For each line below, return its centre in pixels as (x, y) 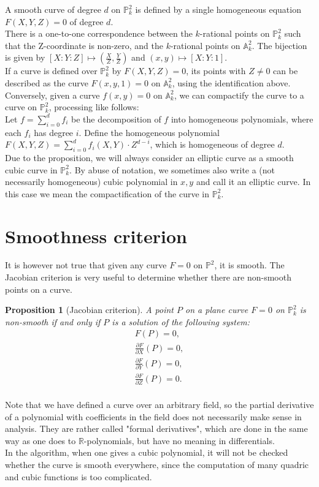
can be (286, 71)
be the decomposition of (116, 119)
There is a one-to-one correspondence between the (99, 33)
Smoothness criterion (96, 236)
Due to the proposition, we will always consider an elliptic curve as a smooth (149, 157)
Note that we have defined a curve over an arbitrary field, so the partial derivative (159, 405)
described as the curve (47, 82)
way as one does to (40, 440)
